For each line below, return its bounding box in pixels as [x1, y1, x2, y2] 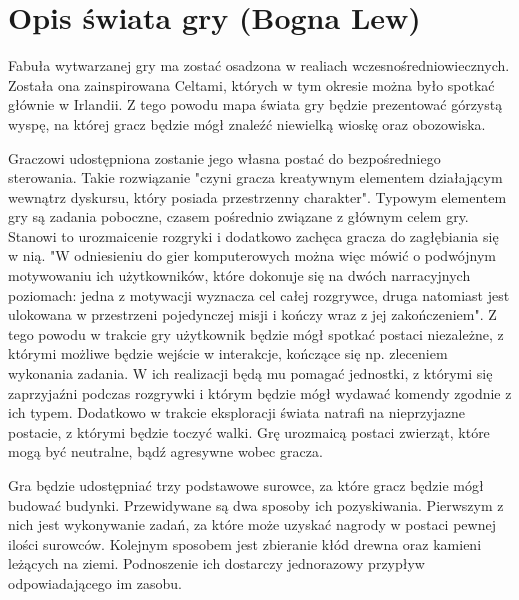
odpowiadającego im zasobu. [8, 572, 182, 593]
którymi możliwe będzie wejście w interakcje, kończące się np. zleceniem [8, 343, 448, 364]
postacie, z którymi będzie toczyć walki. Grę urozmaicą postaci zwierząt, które [8, 421, 490, 442]
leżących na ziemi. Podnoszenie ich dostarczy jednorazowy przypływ [8, 553, 425, 574]
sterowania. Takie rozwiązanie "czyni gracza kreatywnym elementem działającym [8, 167, 503, 188]
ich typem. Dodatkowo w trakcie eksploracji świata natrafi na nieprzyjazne [8, 402, 466, 423]
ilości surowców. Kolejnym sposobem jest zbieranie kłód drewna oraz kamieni [8, 533, 482, 554]
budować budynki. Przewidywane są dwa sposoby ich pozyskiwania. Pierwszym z [8, 494, 504, 515]
